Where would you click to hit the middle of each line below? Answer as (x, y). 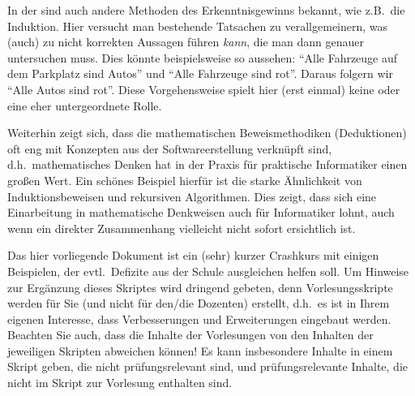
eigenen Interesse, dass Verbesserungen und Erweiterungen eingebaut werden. (199, 319)
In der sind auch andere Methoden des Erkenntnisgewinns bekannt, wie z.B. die (206, 10)
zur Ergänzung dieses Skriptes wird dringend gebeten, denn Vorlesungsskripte (200, 287)
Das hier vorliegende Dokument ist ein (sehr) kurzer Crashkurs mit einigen (193, 255)
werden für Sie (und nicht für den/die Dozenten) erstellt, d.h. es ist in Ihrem (199, 303)
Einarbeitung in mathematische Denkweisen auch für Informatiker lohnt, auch (201, 212)
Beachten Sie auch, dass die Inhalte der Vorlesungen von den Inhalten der (190, 335)
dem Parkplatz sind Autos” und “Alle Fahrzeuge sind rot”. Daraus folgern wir (200, 73)
